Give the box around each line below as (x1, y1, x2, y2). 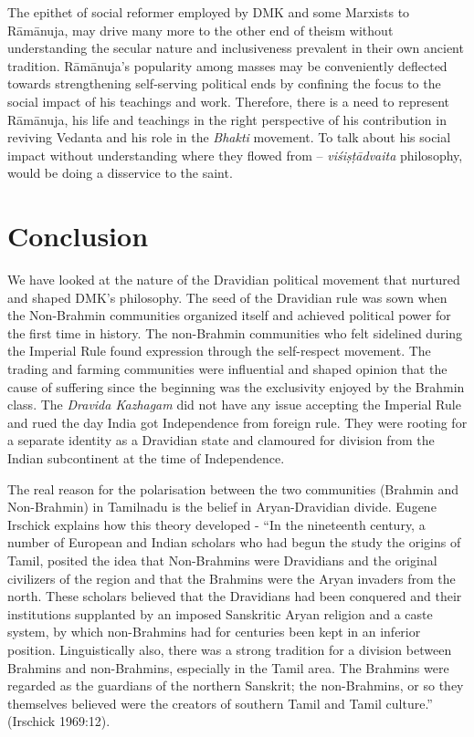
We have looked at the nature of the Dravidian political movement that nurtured (7, 270, 460, 289)
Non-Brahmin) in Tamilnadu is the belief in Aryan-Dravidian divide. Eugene (7, 497, 437, 516)
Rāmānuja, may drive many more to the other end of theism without (7, 20, 394, 39)
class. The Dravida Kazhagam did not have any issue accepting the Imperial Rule (7, 395, 461, 414)
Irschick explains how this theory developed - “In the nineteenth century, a (7, 514, 426, 534)
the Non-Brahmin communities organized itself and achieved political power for (7, 306, 451, 325)
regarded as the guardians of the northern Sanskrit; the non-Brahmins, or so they (7, 676, 464, 695)
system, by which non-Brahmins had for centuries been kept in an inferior (7, 622, 421, 641)
